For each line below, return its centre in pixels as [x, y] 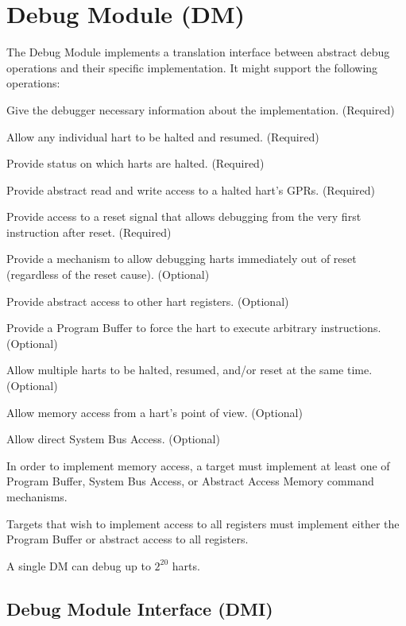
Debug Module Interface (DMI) [140, 608]
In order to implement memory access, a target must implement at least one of [198, 465]
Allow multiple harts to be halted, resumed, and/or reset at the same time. [189, 370]
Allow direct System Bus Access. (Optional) [113, 439]
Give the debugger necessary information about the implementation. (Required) [201, 109]
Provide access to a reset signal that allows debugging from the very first [184, 216]
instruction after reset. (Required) [89, 232]
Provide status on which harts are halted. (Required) [135, 163]
